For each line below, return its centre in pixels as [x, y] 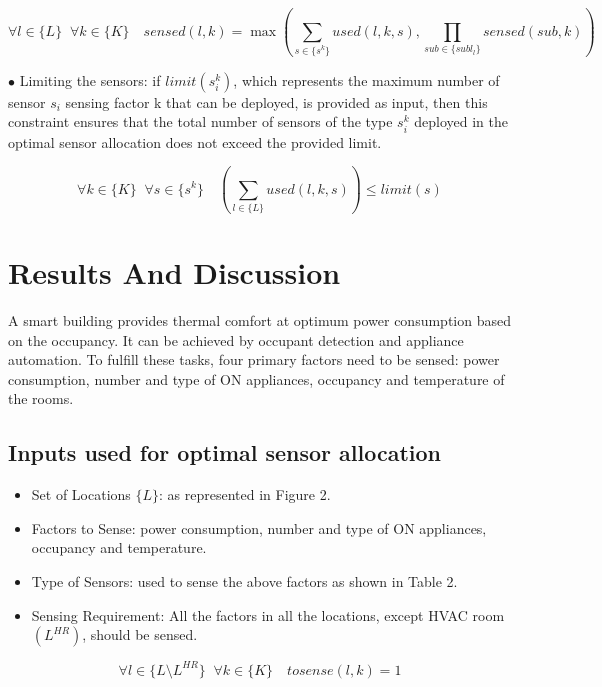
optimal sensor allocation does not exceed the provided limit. [195, 141]
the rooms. [41, 398]
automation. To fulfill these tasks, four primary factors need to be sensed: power [254, 359]
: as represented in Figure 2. [245, 494]
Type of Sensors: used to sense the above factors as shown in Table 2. [244, 580]
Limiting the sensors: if [90, 79]
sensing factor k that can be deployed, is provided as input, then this [276, 101]
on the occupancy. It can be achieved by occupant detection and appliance [236, 339]
